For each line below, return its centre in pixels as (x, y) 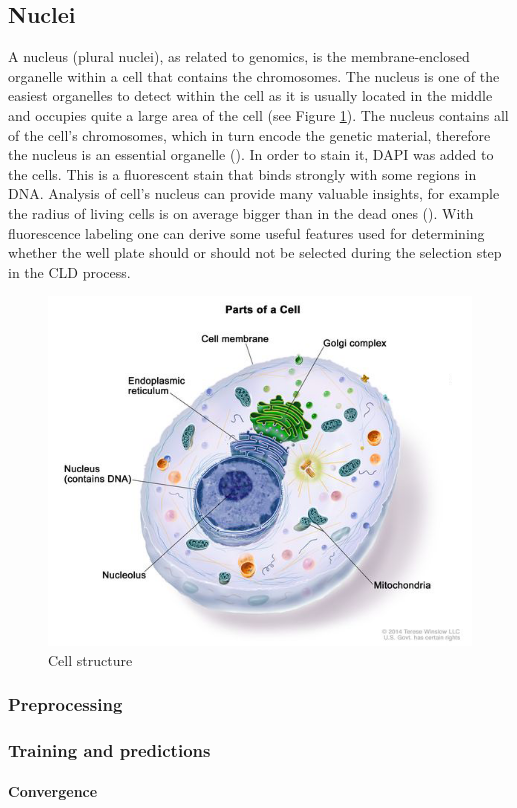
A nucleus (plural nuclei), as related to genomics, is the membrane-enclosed (239, 56)
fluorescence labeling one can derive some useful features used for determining (246, 232)
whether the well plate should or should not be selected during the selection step (255, 252)
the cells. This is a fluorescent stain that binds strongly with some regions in (242, 173)
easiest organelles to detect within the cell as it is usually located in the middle (250, 95)
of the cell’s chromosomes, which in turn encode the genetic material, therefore (249, 134)
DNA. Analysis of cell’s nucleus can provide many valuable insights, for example (254, 193)
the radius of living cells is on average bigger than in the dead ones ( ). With (241, 212)
